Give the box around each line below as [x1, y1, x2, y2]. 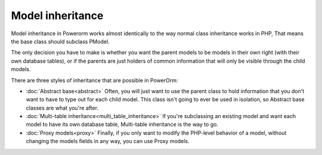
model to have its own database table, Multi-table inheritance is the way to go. [26, 121, 219, 128]
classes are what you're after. [26, 104, 98, 111]
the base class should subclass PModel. [11, 38, 110, 45]
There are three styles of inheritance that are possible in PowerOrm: [11, 76, 178, 83]
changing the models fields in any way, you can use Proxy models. [26, 138, 190, 145]
